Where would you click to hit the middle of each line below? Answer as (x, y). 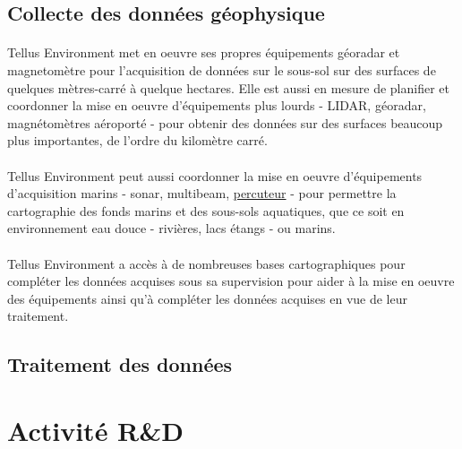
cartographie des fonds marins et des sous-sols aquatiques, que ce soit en (206, 210)
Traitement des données (120, 364)
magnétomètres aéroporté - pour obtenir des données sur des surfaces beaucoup (225, 122)
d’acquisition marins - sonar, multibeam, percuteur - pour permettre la (202, 193)
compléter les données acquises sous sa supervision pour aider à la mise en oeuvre (231, 281)
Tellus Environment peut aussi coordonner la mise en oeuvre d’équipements (215, 175)
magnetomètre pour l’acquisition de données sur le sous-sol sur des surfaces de (222, 69)
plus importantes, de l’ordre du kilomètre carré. (137, 140)
